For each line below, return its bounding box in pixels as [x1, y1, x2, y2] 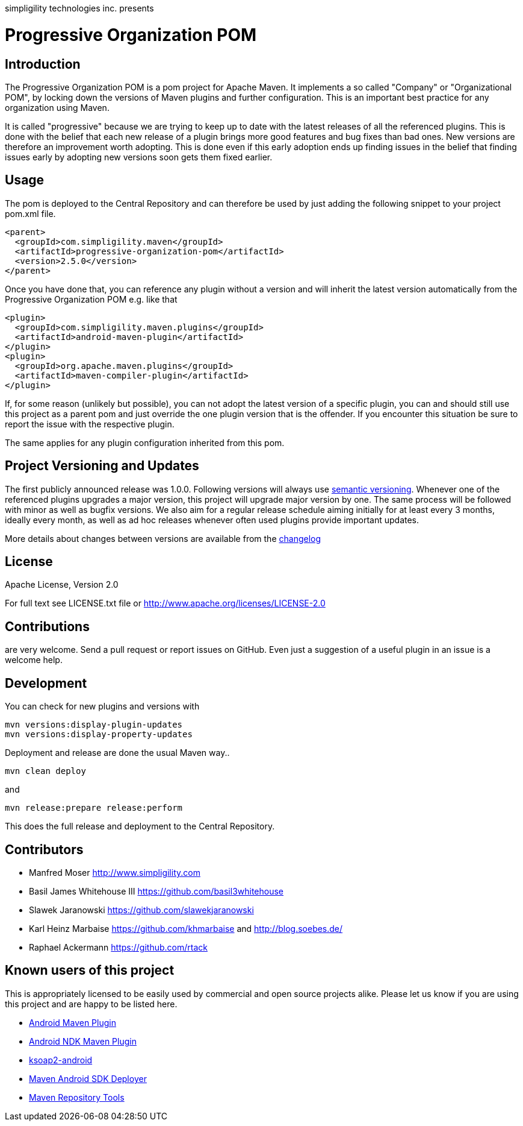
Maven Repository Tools [29, 1092, 125, 1102]
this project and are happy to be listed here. [5, 998, 178, 1009]
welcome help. [5, 655, 63, 665]
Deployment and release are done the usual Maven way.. [5, 747, 230, 758]
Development [5, 675, 87, 691]
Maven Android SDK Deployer [29, 1073, 147, 1084]
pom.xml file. [5, 208, 56, 219]
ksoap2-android [29, 1054, 93, 1065]
